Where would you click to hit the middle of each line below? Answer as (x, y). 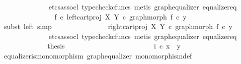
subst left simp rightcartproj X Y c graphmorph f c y (118, 26)
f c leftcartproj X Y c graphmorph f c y (120, 16)
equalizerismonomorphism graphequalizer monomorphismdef (98, 55)
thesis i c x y (114, 46)
